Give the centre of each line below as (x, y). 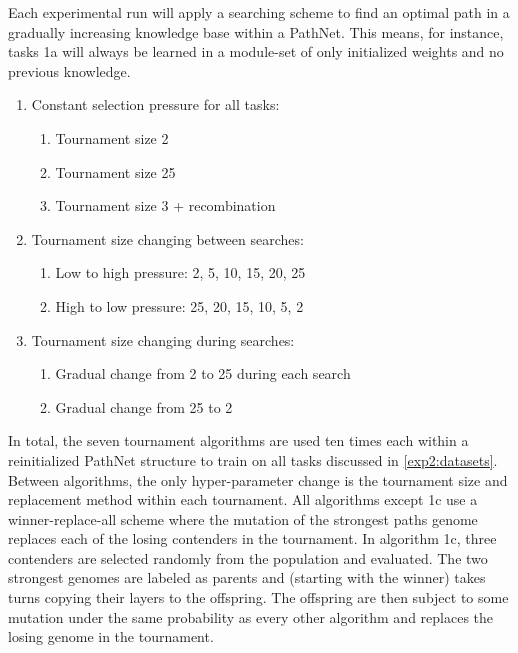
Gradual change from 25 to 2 (144, 406)
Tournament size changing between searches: (167, 238)
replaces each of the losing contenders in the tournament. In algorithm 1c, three (252, 538)
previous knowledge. (69, 70)
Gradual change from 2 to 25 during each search (203, 373)
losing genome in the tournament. (111, 636)
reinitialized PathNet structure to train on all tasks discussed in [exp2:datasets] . (253, 459)
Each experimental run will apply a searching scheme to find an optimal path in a (259, 12)
